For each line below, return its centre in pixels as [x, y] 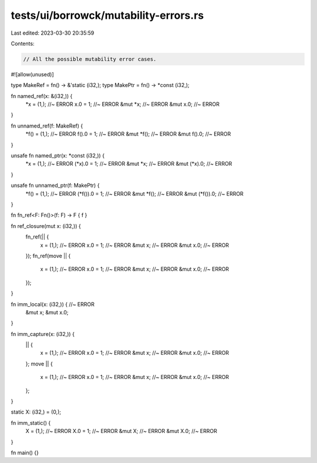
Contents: [23, 43]
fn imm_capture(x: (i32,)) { [43, 334]
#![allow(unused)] [32, 74]
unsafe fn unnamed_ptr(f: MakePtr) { [55, 186]
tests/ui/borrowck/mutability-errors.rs [107, 15]
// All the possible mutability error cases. [90, 59]
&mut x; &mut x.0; [47, 312]
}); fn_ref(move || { [48, 256]
